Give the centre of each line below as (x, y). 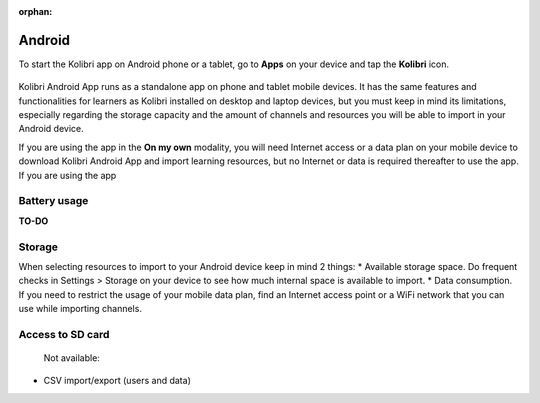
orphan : (35, 11)
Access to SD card (64, 334)
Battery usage (53, 201)
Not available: (71, 358)
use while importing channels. (80, 309)
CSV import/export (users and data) (117, 381)
